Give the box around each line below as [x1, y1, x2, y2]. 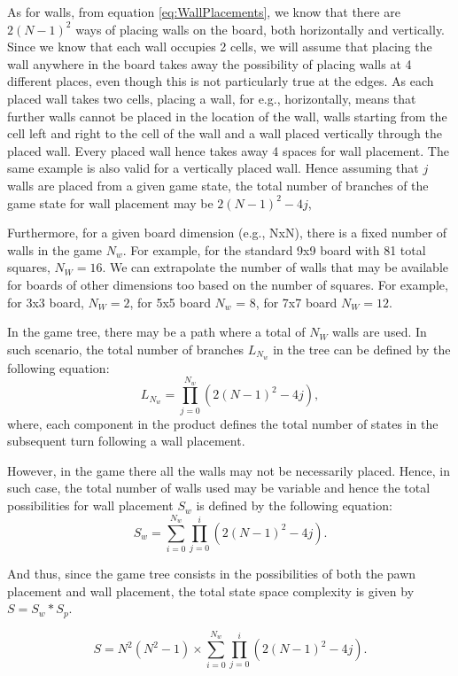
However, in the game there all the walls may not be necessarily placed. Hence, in [7, 461, 450, 479]
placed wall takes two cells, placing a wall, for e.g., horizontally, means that [7, 89, 416, 107]
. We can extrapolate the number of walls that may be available [102, 258, 448, 276]
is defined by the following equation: [196, 496, 392, 515]
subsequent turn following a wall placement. [7, 431, 245, 450]
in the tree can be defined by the [273, 339, 451, 358]
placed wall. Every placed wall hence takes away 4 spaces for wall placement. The [7, 141, 449, 159]
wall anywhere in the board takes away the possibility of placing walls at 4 [7, 54, 412, 73]
